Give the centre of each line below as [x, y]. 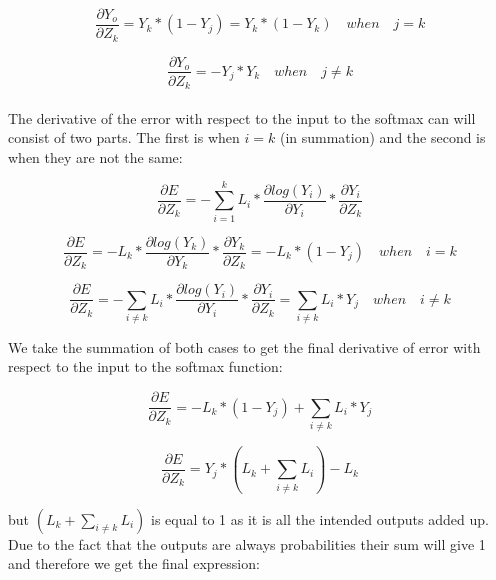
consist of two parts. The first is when [124, 137]
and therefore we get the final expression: [134, 563]
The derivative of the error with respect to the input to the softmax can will [242, 117]
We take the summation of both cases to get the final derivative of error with [244, 346]
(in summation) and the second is [382, 137]
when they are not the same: [95, 156]
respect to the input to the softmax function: [145, 366]
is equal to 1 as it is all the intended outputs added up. [319, 518]
